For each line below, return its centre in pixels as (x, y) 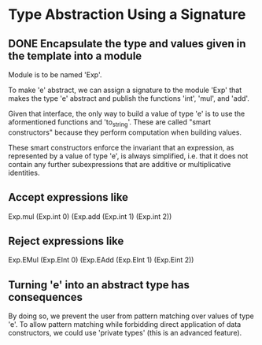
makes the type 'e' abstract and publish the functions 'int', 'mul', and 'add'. (129, 98)
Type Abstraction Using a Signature (127, 15)
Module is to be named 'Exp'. (55, 75)
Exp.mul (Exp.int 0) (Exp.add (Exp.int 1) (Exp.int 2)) (90, 216)
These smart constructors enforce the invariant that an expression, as (121, 147)
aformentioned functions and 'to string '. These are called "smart (109, 123)
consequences (46, 297)
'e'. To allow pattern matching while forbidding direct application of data (125, 325)
